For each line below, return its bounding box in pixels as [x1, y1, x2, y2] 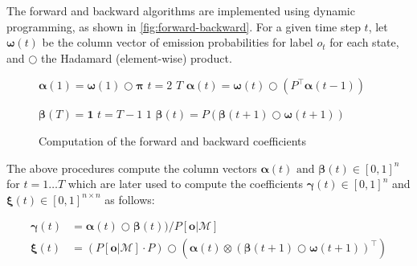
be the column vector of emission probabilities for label [42, 34, 313, 51]
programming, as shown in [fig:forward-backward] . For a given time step [6, 18, 361, 35]
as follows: [104, 190, 155, 207]
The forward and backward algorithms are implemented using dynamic [6, 2, 355, 18]
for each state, [329, 34, 399, 51]
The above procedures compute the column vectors [6, 159, 257, 176]
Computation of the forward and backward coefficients [39, 132, 307, 149]
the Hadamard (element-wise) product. [41, 49, 232, 66]
